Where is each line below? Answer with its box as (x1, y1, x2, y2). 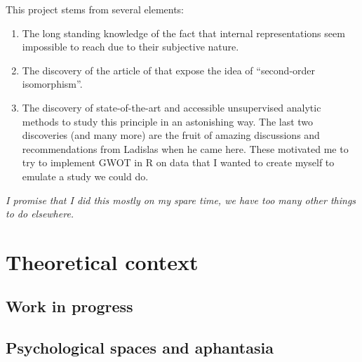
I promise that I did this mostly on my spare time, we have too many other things (6, 192, 356, 207)
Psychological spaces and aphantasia (6, 337, 274, 358)
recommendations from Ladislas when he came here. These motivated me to (22, 141, 349, 156)
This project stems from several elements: (6, 2, 185, 16)
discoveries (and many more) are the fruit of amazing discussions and (22, 128, 320, 142)
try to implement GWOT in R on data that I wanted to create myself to (22, 155, 335, 170)
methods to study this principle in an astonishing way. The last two (22, 114, 314, 128)
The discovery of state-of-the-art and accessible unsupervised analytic (22, 100, 321, 114)
